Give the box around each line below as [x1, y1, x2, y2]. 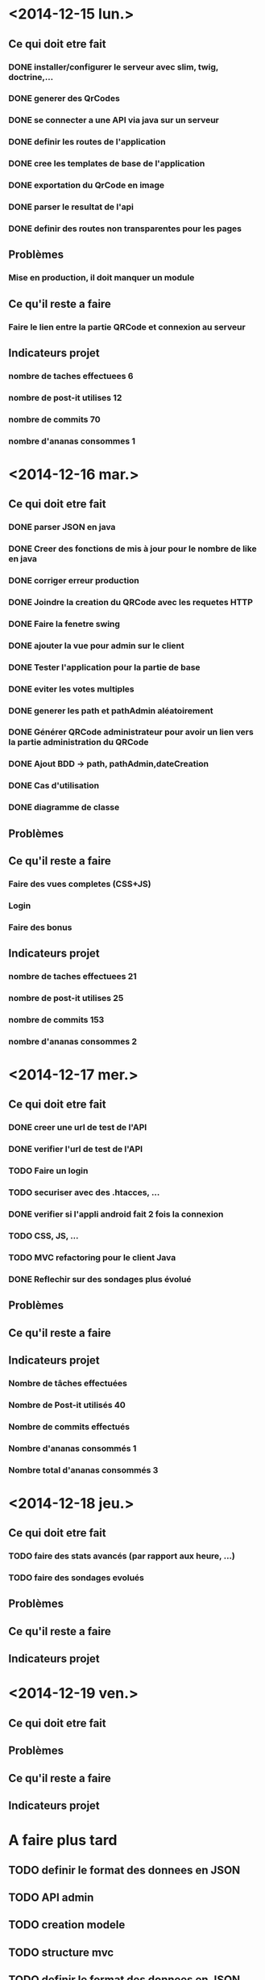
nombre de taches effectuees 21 [8, 971, 137, 982]
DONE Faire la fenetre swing [8, 618, 121, 629]
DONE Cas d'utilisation [8, 780, 99, 792]
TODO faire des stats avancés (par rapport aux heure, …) [8, 1550, 235, 1562]
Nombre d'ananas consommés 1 [8, 1443, 137, 1454]
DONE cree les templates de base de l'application [8, 158, 205, 170]
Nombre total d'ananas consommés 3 [8, 1464, 159, 1475]
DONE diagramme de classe [8, 801, 120, 813]
